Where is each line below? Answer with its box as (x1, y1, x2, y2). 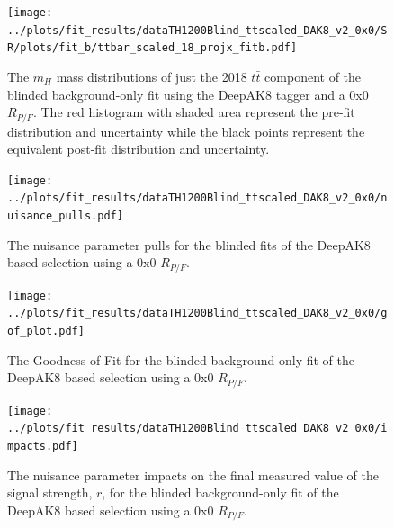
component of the (264, 67, 362, 85)
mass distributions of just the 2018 (56, 67, 247, 85)
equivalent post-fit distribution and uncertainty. (7, 139, 270, 158)
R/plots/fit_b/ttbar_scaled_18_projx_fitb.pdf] (7, 41, 298, 55)
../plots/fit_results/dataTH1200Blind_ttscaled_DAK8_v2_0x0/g (7, 307, 388, 320)
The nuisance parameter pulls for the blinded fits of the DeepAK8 (7, 235, 371, 254)
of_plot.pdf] (7, 325, 85, 338)
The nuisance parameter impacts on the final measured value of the (7, 465, 379, 484)
